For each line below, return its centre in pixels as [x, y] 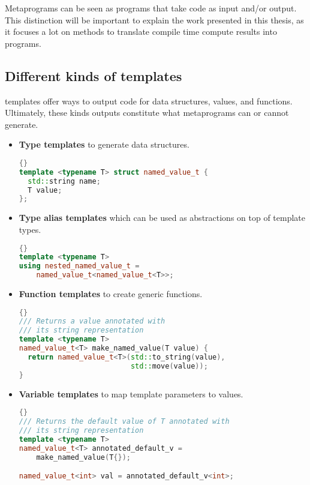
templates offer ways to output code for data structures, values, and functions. [149, 101]
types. [30, 229]
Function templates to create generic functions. [111, 294]
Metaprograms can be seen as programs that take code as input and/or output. [151, 8]
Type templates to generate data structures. [104, 144]
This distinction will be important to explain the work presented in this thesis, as [154, 20]
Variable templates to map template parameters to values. [131, 393]
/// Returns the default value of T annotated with [124, 422]
